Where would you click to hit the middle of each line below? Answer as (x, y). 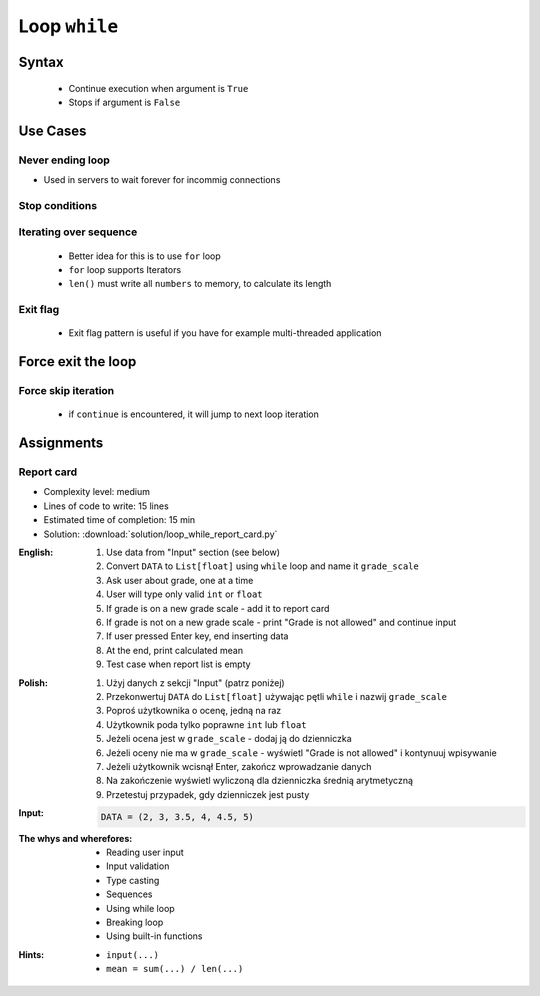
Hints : (31, 954)
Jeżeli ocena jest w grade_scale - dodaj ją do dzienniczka (229, 739)
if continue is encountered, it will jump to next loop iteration (194, 414)
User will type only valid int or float (185, 594)
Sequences (129, 894)
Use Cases (52, 130)
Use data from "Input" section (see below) (193, 552)
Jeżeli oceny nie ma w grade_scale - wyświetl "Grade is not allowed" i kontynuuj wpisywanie (301, 752)
